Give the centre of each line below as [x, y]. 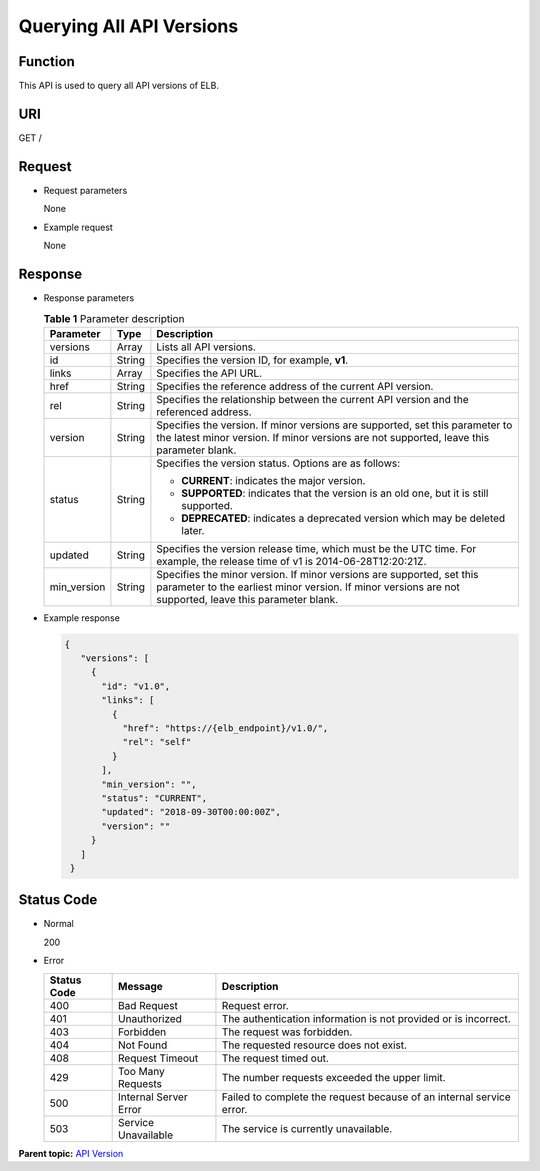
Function [46, 61]
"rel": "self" [157, 742]
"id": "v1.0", [136, 686]
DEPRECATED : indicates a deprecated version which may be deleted [343, 518]
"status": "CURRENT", [154, 798]
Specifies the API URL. [209, 373]
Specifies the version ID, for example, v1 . [252, 360]
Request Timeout [158, 1058]
